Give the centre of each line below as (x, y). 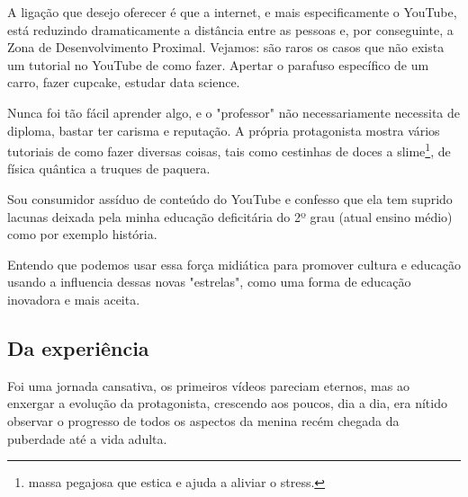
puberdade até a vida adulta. (87, 438)
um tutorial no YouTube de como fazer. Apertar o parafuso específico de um (218, 64)
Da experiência (78, 347)
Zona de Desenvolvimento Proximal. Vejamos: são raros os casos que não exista (226, 47)
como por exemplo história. (82, 234)
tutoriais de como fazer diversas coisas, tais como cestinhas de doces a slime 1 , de (229, 150)
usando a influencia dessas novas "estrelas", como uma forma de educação (209, 282)
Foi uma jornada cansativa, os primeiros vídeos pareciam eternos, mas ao (208, 385)
